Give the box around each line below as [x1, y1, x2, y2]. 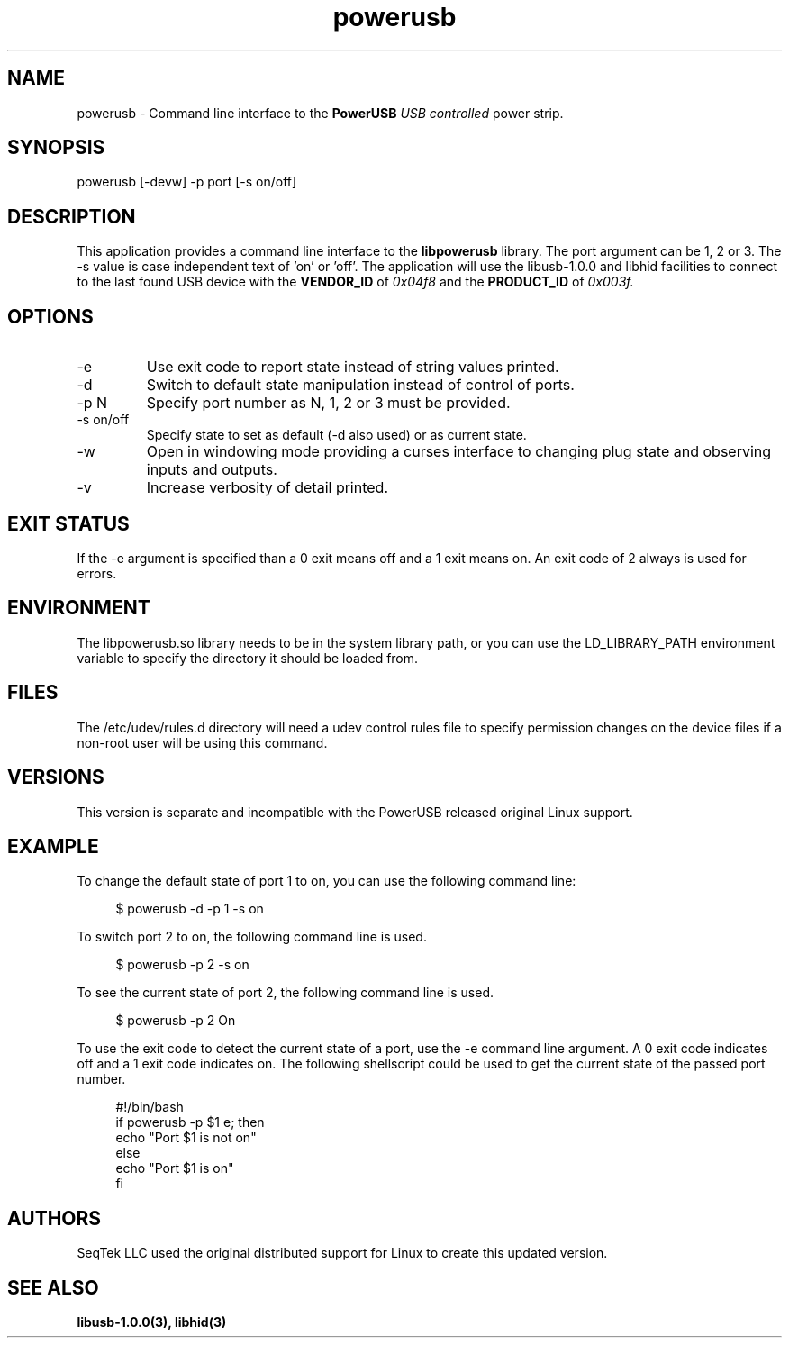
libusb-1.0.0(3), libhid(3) [77, 1314, 227, 1331]
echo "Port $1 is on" [115, 1160, 234, 1177]
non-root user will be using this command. [77, 734, 328, 750]
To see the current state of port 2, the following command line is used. [77, 985, 494, 1001]
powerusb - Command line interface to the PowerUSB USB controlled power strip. [77, 105, 564, 121]
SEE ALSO [7, 1276, 99, 1299]
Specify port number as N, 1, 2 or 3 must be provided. [146, 394, 511, 413]
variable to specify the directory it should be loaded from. [77, 650, 419, 666]
